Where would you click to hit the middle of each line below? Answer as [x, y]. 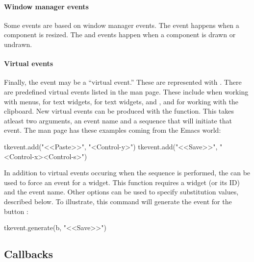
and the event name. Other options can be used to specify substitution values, [121, 192]
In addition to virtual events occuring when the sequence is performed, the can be [127, 173]
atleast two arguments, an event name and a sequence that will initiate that [118, 120]
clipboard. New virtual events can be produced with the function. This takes [119, 111]
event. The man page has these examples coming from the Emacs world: [113, 130]
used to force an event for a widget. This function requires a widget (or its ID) [122, 182]
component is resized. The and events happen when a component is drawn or [120, 35]
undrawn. [18, 44]
